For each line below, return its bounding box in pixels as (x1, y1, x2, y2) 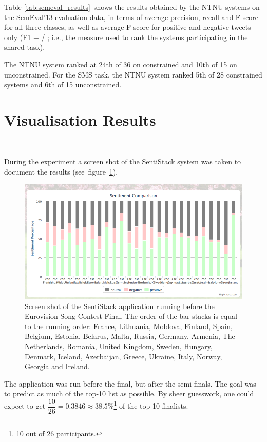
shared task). (4, 42, 45, 52)
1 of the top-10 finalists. (113, 399, 188, 411)
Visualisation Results (4, 109, 156, 130)
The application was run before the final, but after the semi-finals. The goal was (4, 378, 256, 389)
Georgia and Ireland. (25, 361, 90, 372)
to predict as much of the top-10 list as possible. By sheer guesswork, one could (4, 388, 254, 399)
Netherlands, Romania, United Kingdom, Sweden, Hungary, (25, 341, 213, 352)
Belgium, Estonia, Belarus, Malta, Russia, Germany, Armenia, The (25, 331, 235, 341)
